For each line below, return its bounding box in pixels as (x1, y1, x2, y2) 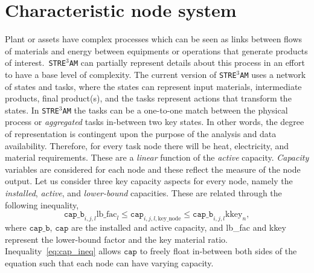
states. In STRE (5, 103, 59, 116)
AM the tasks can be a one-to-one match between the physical (62, 103, 288, 116)
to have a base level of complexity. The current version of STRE (5, 68, 237, 80)
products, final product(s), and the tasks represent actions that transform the (5, 92, 292, 104)
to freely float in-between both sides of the (139, 245, 297, 257)
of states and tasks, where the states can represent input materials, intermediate (5, 80, 302, 92)
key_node (158, 216, 181, 222)
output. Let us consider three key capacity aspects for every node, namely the (5, 175, 293, 187)
